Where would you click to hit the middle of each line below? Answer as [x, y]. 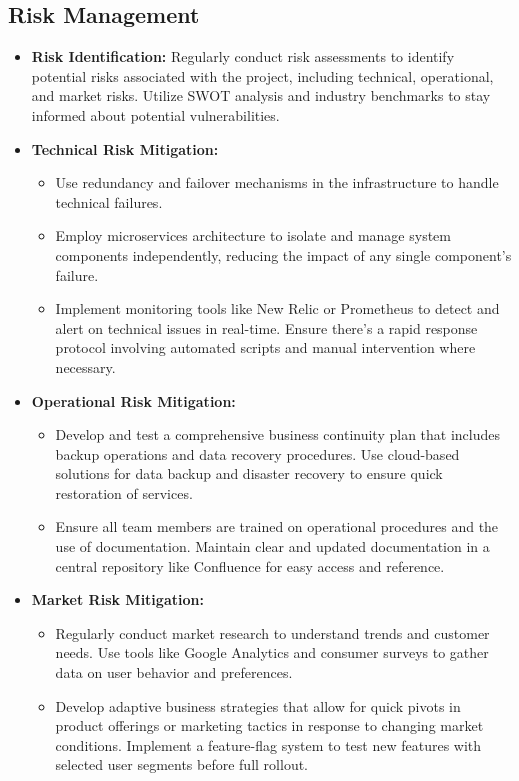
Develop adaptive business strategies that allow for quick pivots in [258, 705]
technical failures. [109, 201]
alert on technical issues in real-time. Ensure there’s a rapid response [266, 327]
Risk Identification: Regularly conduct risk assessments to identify [243, 56]
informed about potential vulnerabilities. [155, 114]
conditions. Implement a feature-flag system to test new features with [268, 744]
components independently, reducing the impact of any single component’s [283, 254]
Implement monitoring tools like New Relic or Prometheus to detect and [277, 308]
